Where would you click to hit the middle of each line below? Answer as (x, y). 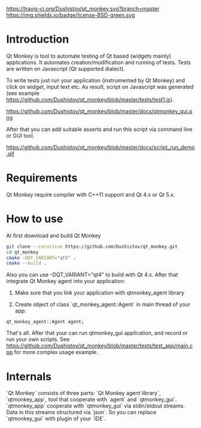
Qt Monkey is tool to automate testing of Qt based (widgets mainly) (89, 56)
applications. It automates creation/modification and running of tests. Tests (99, 62)
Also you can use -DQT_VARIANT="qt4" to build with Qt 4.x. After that (92, 275)
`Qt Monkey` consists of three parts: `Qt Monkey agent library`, (83, 393)
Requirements (42, 178)
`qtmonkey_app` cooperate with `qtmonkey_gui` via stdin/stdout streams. (96, 406)
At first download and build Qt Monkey (54, 235)
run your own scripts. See (38, 340)
